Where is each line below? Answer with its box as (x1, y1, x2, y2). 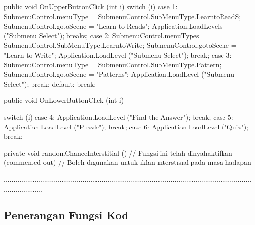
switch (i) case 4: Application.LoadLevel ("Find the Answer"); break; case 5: (4, 111, 233, 122)
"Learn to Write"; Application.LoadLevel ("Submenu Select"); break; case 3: (4, 49, 232, 60)
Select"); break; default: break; (4, 78, 96, 89)
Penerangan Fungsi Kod (4, 207, 128, 223)
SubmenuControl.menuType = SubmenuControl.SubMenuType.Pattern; (4, 59, 222, 69)
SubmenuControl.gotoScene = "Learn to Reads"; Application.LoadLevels (4, 21, 223, 31)
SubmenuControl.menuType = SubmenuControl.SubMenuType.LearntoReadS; (4, 11, 241, 21)
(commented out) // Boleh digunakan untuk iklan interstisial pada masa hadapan (4, 157, 251, 167)
